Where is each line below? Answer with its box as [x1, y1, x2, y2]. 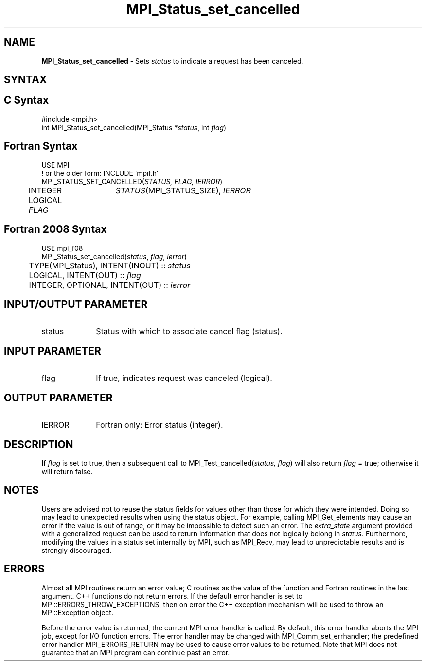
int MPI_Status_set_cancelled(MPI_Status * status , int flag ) [41, 123, 227, 132]
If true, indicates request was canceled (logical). [96, 373, 272, 383]
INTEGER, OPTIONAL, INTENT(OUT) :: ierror [29, 280, 191, 290]
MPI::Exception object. [41, 608, 113, 617]
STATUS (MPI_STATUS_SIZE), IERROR [115, 185, 251, 195]
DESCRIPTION [4, 438, 73, 451]
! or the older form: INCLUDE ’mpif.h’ [41, 169, 159, 177]
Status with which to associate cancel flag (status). [96, 326, 283, 337]
